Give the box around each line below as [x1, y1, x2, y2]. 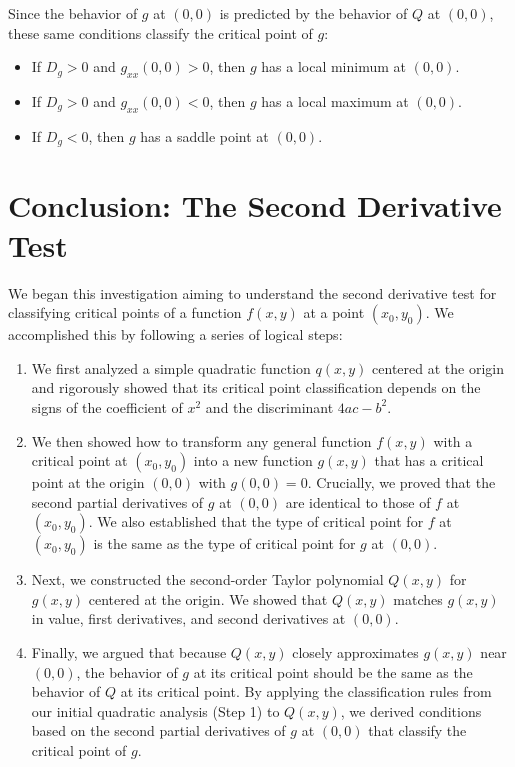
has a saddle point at [140, 125, 269, 146]
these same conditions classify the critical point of [8, 22, 313, 43]
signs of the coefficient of [31, 396, 183, 417]
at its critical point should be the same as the [193, 661, 473, 682]
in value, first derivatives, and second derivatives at [31, 608, 346, 629]
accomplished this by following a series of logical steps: [8, 324, 343, 345]
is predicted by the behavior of [219, 3, 408, 23]
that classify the [368, 720, 467, 741]
